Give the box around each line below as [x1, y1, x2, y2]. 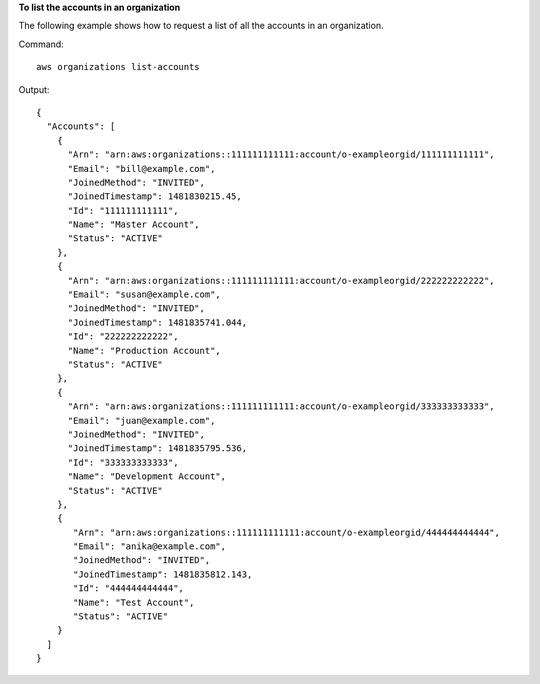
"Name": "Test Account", [73, 596, 195, 608]
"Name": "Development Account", [67, 471, 227, 482]
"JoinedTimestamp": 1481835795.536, [67, 443, 248, 454]
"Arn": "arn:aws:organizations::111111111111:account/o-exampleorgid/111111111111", [67, 149, 495, 160]
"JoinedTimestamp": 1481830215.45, [67, 191, 242, 202]
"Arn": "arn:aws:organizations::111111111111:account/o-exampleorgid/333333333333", [67, 401, 495, 412]
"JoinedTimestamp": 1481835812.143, [73, 568, 253, 580]
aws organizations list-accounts [36, 61, 200, 73]
